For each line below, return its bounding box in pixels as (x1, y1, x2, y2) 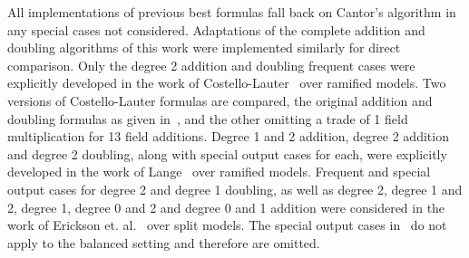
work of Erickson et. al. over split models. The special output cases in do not (7, 215, 447, 234)
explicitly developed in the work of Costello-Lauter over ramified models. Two (7, 73, 446, 92)
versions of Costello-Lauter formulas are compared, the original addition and (7, 91, 433, 110)
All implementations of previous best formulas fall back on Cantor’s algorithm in (7, 3, 456, 21)
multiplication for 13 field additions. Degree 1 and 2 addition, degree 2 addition (7, 127, 449, 146)
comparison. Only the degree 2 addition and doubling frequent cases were (7, 55, 415, 74)
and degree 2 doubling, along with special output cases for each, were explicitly (7, 144, 447, 163)
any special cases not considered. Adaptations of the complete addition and (7, 20, 425, 39)
